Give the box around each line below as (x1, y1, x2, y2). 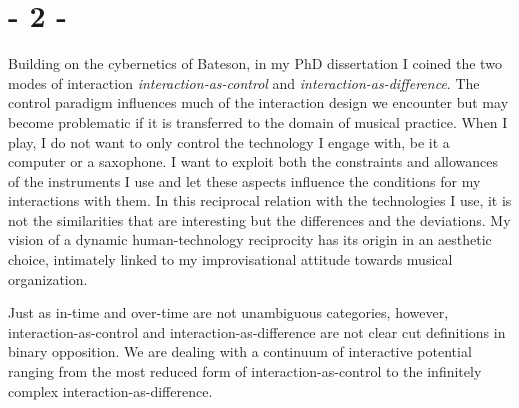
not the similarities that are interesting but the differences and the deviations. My (8, 209, 511, 230)
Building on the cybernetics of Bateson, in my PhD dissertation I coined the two (8, 53, 502, 74)
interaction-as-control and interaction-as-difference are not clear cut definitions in (8, 321, 506, 342)
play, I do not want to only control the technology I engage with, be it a (8, 131, 450, 152)
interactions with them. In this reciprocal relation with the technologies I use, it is (8, 190, 512, 211)
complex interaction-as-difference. (8, 380, 213, 401)
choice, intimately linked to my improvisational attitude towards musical (8, 249, 453, 270)
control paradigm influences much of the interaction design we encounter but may (8, 92, 509, 113)
